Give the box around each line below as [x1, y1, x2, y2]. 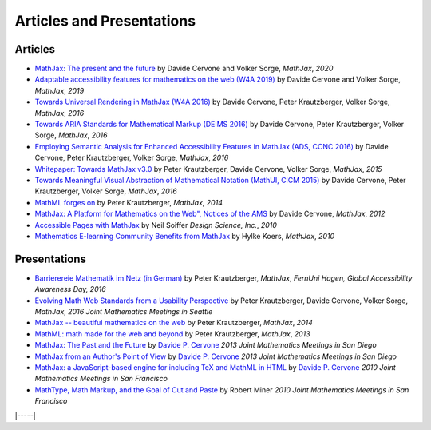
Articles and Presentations [14, 12, 196, 30]
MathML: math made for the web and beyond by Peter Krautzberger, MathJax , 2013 [34, 328, 310, 339]
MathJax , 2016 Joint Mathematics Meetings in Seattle [34, 307, 213, 316]
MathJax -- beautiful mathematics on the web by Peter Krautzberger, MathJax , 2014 [34, 318, 313, 328]
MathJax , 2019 [34, 86, 85, 95]
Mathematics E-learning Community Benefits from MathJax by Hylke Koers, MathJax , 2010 [34, 231, 335, 241]
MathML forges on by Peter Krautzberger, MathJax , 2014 [34, 197, 223, 207]
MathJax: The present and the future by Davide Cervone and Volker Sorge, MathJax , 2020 [34, 64, 334, 74]
